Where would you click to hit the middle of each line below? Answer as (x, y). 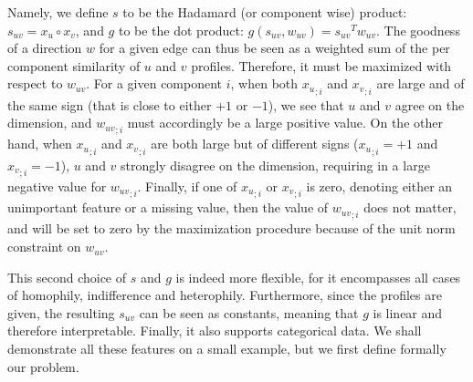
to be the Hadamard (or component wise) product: (265, 12)
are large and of (420, 83)
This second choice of (67, 277)
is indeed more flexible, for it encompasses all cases (318, 277)
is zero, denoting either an (379, 186)
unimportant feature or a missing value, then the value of (168, 207)
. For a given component (154, 83)
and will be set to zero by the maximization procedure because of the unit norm (231, 228)
